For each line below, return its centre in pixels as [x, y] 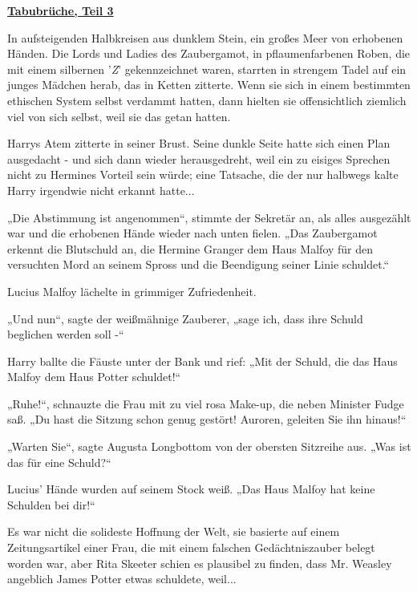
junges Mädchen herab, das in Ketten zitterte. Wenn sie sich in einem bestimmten [209, 85]
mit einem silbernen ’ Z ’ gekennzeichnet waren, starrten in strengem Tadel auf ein [207, 69]
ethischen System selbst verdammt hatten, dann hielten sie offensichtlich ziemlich [207, 100]
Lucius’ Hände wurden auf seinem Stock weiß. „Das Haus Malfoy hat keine [191, 489]
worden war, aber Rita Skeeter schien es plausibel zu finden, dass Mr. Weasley [200, 563]
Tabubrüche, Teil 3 [61, 10]
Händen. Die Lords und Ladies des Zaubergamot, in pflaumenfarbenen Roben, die [209, 53]
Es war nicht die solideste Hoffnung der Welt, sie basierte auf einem [174, 531]
